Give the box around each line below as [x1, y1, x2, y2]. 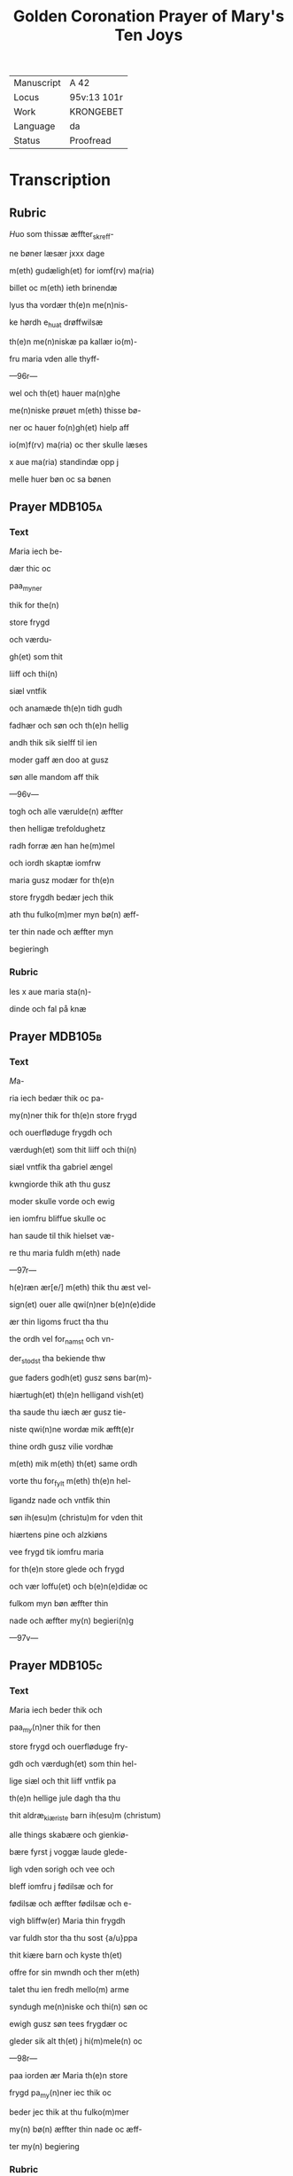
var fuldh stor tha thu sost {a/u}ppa [9, 1932, 138, 1943]
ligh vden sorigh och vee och [9, 1864, 115, 1874]
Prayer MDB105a [9, 500, 104, 515]
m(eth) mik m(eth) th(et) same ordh [9, 1458, 138, 1469]
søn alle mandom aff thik [9, 772, 99, 783]
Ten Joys [114, 25, 183, 45]
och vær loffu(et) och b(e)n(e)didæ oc [9, 1581, 149, 1591]
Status [13, 135, 41, 147]
